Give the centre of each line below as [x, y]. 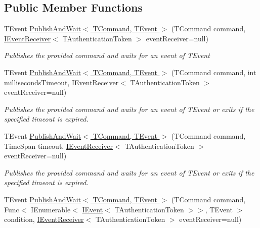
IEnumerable [51, 209]
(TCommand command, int [214, 72]
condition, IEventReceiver [44, 219]
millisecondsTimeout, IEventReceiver [61, 82]
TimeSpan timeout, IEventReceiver [59, 146]
